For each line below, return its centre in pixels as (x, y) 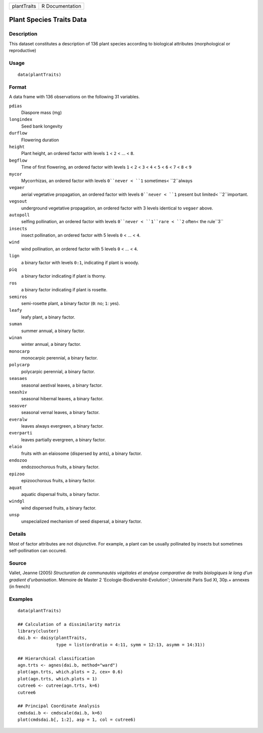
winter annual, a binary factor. (51, 344)
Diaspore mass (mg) (41, 113)
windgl (17, 501)
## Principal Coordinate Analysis (59, 706)
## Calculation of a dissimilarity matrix (69, 624)
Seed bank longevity (42, 126)
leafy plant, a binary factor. (48, 317)
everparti (21, 433)
